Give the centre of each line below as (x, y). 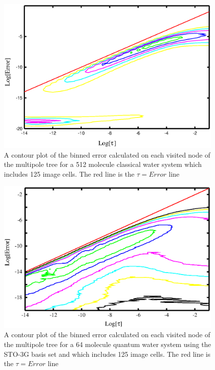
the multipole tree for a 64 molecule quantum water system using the (107, 344)
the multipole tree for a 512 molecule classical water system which (103, 164)
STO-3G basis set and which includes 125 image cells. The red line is (107, 354)
